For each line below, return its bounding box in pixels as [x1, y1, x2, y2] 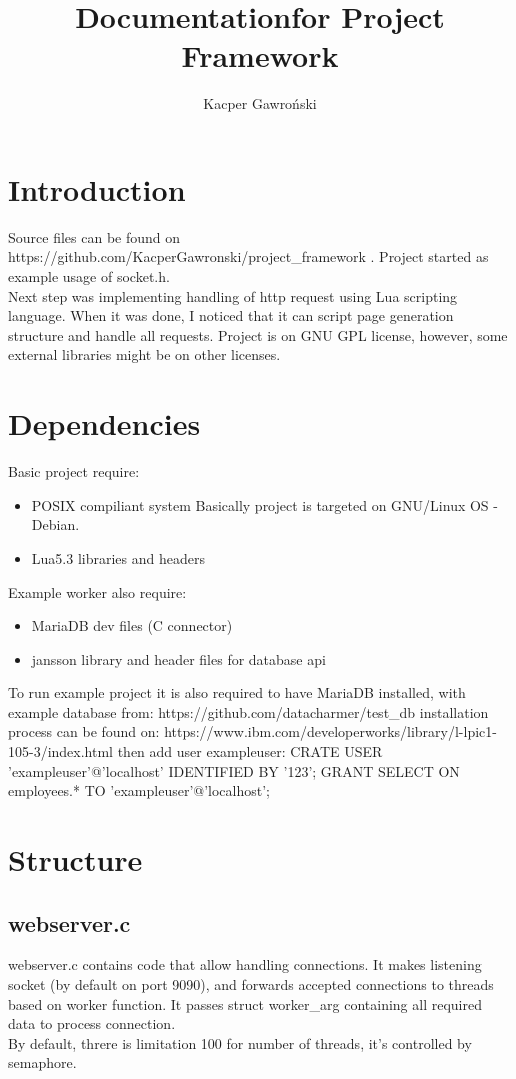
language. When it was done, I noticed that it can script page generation [8, 305, 454, 326]
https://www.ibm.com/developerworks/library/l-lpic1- [164, 721, 497, 742]
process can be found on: [8, 721, 160, 742]
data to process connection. [8, 1013, 176, 1034]
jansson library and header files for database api [31, 648, 326, 669]
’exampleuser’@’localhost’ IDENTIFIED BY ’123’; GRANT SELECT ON [8, 760, 460, 781]
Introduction [8, 168, 186, 209]
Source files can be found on [8, 226, 181, 247]
